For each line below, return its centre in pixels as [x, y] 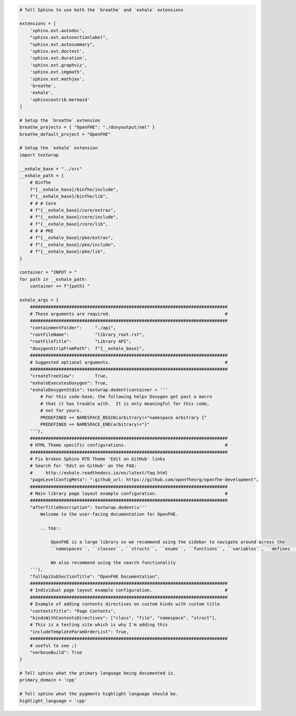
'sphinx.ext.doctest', [57, 51]
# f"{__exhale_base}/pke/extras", [72, 238]
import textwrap [39, 155]
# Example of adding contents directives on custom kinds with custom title [125, 604]
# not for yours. [61, 411]
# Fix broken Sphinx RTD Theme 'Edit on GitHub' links [97, 459]
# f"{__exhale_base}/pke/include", [73, 245]
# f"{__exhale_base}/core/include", [74, 217]
